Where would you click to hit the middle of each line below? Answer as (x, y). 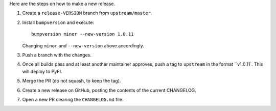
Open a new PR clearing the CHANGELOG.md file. (73, 99)
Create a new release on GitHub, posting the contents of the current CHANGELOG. (109, 90)
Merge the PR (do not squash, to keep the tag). (72, 81)
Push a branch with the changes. (57, 55)
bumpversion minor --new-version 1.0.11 (83, 34)
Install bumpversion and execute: (58, 22)
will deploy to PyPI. (42, 71)
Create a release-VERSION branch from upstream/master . (87, 13)
